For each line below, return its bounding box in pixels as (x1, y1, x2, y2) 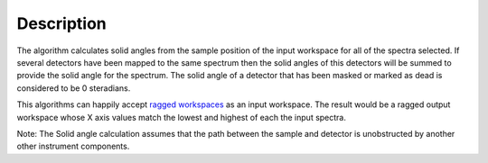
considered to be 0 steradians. (16, 82, 131, 94)
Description (16, 14, 108, 33)
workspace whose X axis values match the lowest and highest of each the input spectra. (16, 112, 347, 122)
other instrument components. (16, 140, 130, 152)
